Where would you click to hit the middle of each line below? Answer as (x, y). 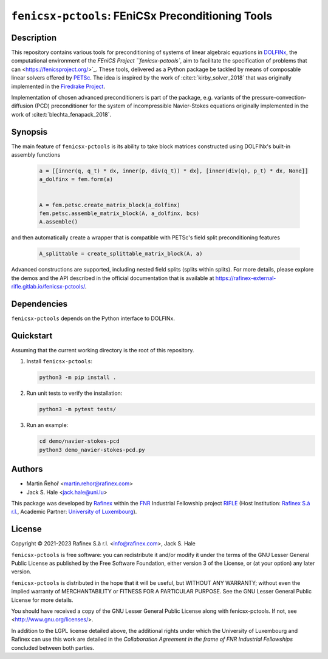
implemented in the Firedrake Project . (58, 86)
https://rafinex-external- (246, 278)
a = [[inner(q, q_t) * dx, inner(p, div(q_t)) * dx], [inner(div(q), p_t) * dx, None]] (174, 171)
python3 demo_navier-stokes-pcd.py (92, 450)
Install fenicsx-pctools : (60, 361)
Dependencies (39, 304)
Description (34, 37)
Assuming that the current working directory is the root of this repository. (103, 350)
